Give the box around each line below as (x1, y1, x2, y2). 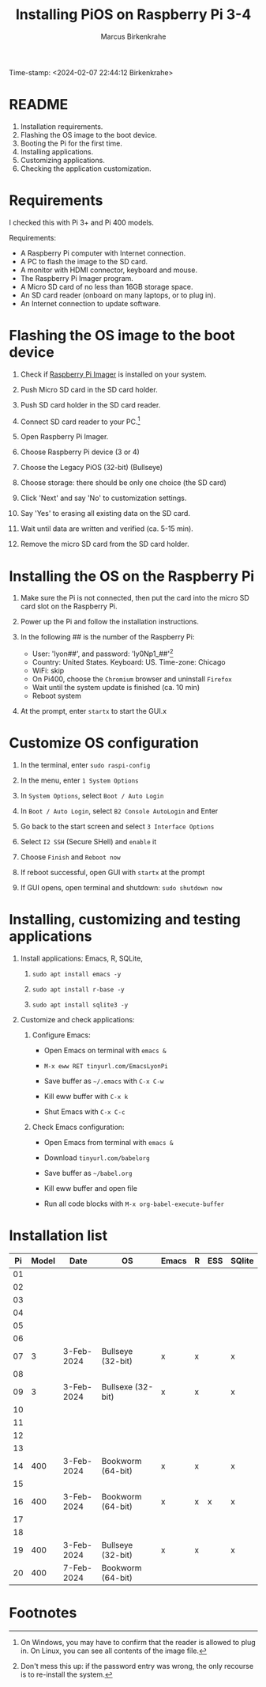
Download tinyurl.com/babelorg (43, 1153, 150, 1162)
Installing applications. (20, 146, 94, 156)
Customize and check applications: (20, 1014, 135, 1024)
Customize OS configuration (9, 734, 200, 753)
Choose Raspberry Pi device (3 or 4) (20, 447, 140, 457)
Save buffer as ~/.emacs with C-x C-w (43, 1076, 164, 1086)
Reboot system (32, 691, 81, 700)
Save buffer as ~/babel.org (43, 1168, 133, 1177)
